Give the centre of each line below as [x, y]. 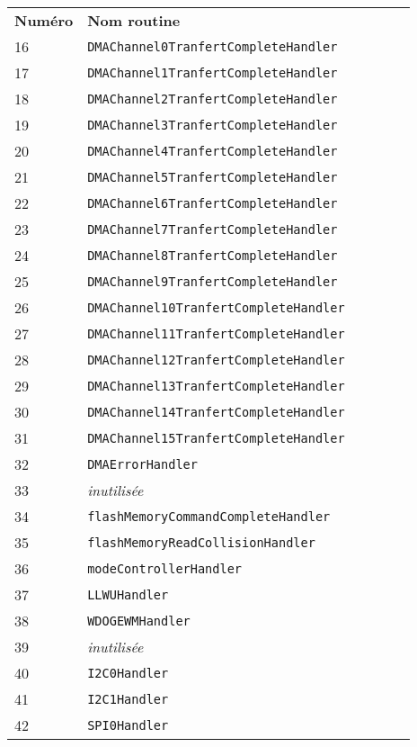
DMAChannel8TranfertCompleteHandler [213, 255]
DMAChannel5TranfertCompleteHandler [213, 177]
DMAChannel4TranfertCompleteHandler [213, 151]
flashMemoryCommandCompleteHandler [209, 516]
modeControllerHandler [165, 568]
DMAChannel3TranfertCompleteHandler [213, 125]
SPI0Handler [128, 725]
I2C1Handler [128, 699]
